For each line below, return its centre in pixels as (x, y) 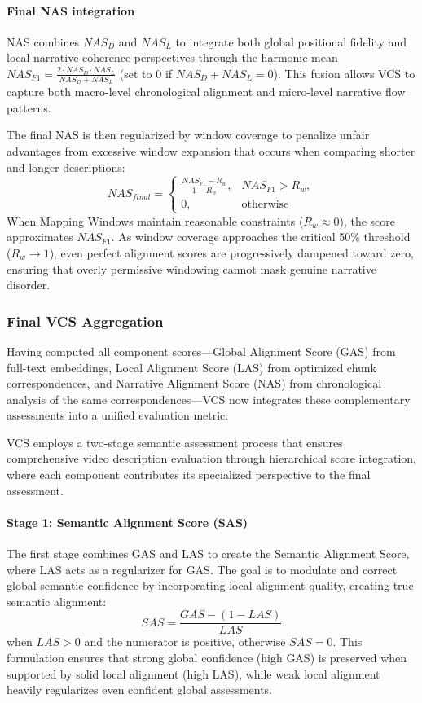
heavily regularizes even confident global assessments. (140, 690)
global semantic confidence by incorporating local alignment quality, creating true (210, 585)
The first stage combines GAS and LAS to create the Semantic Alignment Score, (208, 554)
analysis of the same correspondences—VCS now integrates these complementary (209, 399)
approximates (40, 237)
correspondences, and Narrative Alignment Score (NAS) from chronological (194, 383)
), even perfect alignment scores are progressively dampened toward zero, (231, 252)
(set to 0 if (146, 73)
